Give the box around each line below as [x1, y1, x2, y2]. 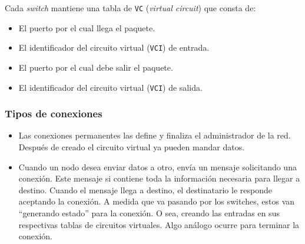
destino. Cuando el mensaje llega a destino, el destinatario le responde [18, 183, 272, 196]
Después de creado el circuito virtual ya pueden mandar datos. [18, 140, 245, 153]
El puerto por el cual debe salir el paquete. [18, 61, 173, 73]
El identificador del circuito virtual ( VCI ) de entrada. [18, 41, 210, 54]
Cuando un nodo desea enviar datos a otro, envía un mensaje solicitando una [18, 160, 297, 173]
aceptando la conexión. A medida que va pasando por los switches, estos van [18, 195, 295, 207]
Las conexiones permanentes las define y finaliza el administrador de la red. [18, 129, 291, 141]
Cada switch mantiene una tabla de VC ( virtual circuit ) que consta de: [5, 2, 256, 14]
